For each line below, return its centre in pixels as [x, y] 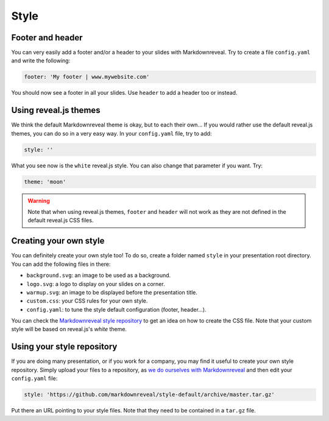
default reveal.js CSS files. [61, 221]
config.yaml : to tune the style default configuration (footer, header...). [116, 309]
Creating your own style [58, 241]
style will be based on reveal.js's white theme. [69, 329]
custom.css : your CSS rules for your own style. [87, 301]
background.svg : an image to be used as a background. [99, 276]
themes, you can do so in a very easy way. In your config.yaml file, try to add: [111, 133]
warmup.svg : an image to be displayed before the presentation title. [112, 292]
